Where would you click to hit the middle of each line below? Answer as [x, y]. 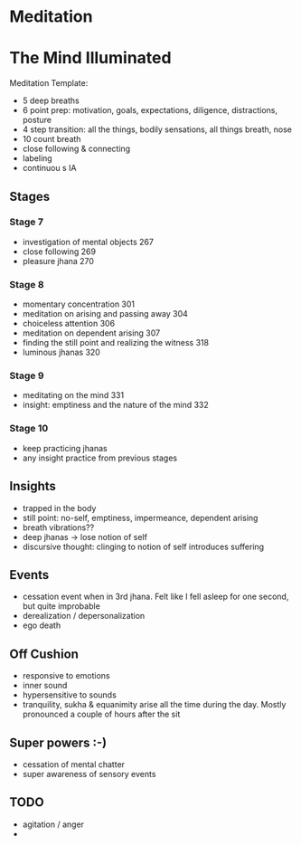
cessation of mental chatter [73, 764]
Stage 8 [27, 284]
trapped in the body [59, 508]
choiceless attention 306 [69, 324]
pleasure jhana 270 [58, 261]
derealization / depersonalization [84, 616]
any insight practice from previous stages [100, 458]
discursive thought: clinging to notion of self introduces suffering [143, 546]
